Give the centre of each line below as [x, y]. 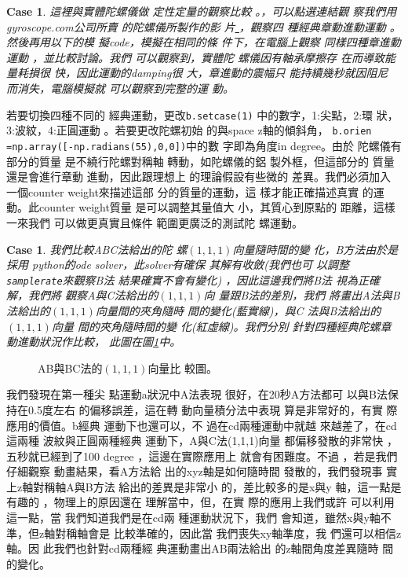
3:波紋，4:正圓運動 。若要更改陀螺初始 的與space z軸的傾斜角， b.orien [189, 130]
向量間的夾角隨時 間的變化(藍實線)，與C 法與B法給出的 [238, 310]
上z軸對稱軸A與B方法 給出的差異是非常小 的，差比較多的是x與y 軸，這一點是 [204, 486]
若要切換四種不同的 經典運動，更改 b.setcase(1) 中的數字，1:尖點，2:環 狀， [202, 114]
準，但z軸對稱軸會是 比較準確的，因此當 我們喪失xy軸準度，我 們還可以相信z [204, 533]
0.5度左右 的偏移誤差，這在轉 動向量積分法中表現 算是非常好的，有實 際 [213, 409]
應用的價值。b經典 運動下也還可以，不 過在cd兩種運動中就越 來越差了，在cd [202, 425]
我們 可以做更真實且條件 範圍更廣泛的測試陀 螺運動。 [165, 222]
